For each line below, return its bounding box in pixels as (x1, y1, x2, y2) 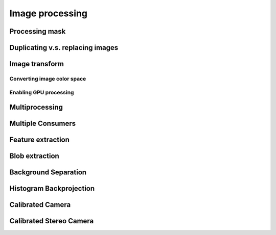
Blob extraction (9, 152, 60, 161)
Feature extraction (9, 136, 70, 144)
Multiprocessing (9, 103, 63, 112)
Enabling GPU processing (9, 89, 74, 96)
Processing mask (9, 27, 66, 36)
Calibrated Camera (9, 200, 71, 209)
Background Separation (9, 168, 87, 177)
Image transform (9, 60, 64, 68)
